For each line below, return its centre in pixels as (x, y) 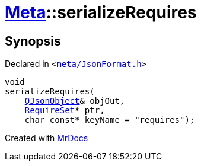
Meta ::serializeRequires (101, 12)
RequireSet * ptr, (65, 111)
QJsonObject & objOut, (75, 101)
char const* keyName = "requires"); (110, 120)
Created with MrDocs (47, 138)
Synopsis (33, 41)
